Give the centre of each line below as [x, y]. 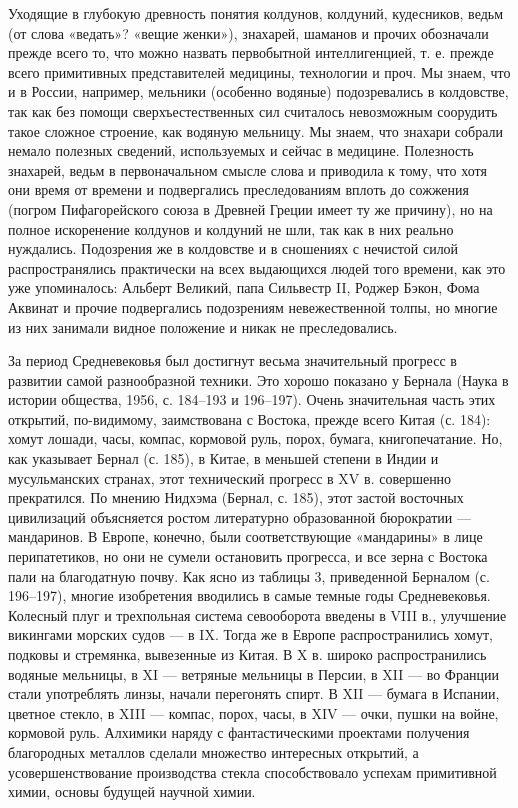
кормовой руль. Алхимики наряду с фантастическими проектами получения [239, 732]
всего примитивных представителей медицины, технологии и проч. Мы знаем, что [259, 71]
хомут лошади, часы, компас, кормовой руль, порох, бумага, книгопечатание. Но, [255, 438]
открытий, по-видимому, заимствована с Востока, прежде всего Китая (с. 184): [249, 418]
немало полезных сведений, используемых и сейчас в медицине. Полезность [241, 150]
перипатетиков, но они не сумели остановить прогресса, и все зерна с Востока [248, 556]
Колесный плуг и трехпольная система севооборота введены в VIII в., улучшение [257, 614]
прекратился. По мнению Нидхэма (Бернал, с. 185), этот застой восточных [236, 497]
